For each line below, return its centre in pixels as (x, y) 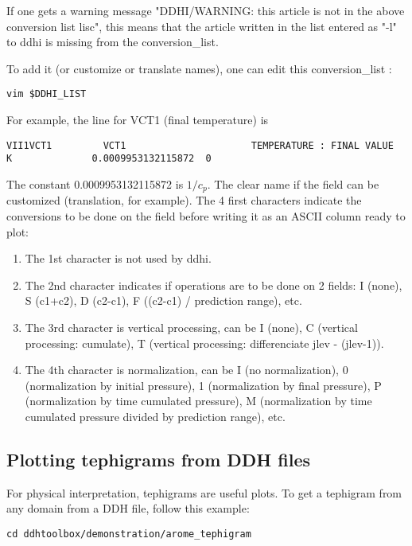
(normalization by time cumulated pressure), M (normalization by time (198, 401)
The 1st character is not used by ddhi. (118, 258)
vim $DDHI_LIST (47, 94)
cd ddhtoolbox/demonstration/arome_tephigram (129, 534)
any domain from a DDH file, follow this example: (128, 508)
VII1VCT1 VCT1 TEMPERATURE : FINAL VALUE (200, 145)
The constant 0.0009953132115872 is (95, 183)
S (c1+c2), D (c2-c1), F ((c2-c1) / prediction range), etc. (163, 300)
